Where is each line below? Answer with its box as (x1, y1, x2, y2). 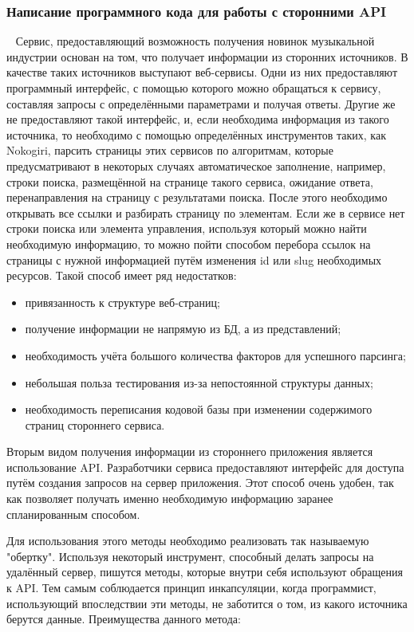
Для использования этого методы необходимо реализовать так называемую (6, 532, 369, 549)
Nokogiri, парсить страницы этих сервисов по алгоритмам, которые (6, 142, 333, 159)
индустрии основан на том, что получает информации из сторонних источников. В (6, 48, 408, 65)
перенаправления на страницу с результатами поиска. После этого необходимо (6, 189, 388, 206)
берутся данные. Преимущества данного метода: (6, 610, 241, 627)
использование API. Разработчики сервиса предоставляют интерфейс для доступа (6, 458, 404, 475)
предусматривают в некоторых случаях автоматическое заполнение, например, (6, 157, 386, 174)
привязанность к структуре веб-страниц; (25, 293, 220, 310)
